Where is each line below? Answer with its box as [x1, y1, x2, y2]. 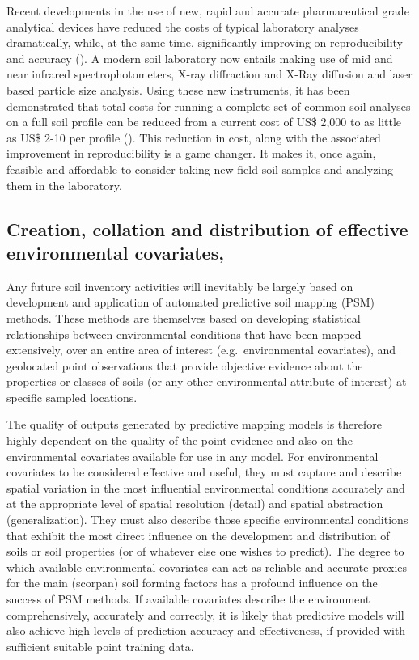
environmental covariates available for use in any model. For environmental [6, 447, 379, 464]
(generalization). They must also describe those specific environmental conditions [6, 511, 408, 528]
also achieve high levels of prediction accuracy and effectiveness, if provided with [6, 622, 406, 639]
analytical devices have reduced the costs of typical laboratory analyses [6, 18, 359, 35]
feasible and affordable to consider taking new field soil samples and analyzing [6, 160, 394, 177]
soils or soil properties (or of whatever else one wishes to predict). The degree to [6, 543, 404, 560]
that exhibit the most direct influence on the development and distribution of [6, 527, 390, 544]
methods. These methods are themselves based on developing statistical [6, 309, 361, 326]
